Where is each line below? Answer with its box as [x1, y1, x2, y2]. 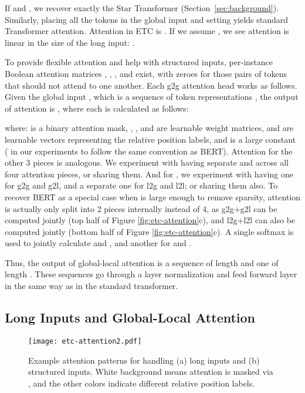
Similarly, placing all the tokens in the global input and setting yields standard [5, 13, 289, 25]
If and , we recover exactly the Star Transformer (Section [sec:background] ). [5, 2, 279, 14]
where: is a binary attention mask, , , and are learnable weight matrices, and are [5, 122, 294, 134]
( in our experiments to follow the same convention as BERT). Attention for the [5, 145, 293, 157]
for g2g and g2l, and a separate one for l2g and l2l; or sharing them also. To [5, 179, 278, 192]
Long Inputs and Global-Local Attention [5, 308, 256, 327]
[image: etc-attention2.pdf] [28, 337, 142, 345]
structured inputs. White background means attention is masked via [28, 365, 273, 378]
